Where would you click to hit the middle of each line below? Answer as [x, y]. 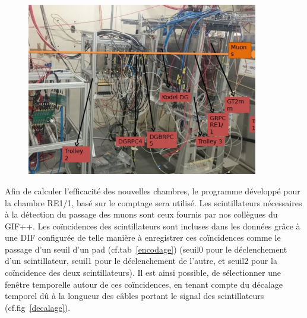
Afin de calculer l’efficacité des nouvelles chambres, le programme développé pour [153, 191]
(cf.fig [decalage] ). [38, 307]
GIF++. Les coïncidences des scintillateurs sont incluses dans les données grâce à [153, 226]
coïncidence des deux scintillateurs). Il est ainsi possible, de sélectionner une [143, 273]
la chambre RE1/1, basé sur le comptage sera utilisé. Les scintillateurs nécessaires [153, 202]
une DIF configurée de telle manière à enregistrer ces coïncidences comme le [143, 237]
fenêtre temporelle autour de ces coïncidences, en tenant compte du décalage [144, 284]
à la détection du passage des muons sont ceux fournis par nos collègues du [141, 214]
